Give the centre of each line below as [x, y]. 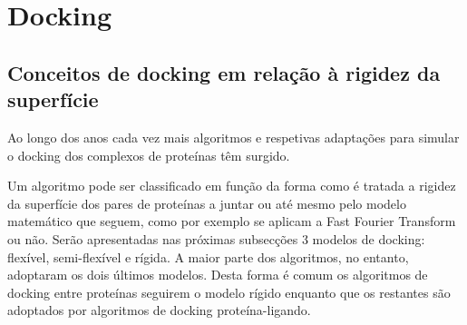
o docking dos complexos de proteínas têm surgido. [149, 155]
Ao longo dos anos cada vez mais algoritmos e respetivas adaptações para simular [233, 137]
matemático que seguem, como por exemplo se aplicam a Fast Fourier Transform [232, 221]
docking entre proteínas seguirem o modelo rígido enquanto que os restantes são [229, 292]
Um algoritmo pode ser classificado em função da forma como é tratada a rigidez [232, 186]
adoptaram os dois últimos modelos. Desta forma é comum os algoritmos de [218, 275]
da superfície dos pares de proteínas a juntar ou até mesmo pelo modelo [207, 203]
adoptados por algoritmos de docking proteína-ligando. [159, 310]
